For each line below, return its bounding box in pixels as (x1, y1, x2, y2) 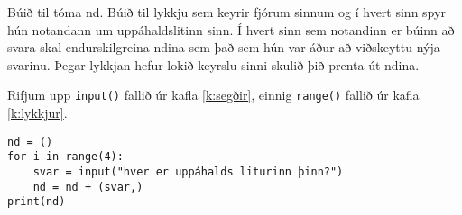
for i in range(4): (7, 150, 124, 164)
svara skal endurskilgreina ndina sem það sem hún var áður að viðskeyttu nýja (7, 38, 440, 57)
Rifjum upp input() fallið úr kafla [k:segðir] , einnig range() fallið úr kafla (7, 85, 420, 104)
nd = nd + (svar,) (32, 180, 143, 193)
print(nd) (7, 195, 66, 209)
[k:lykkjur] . (7, 103, 68, 122)
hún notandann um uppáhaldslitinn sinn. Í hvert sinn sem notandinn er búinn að (7, 20, 455, 39)
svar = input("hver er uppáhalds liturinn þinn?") (32, 165, 344, 178)
